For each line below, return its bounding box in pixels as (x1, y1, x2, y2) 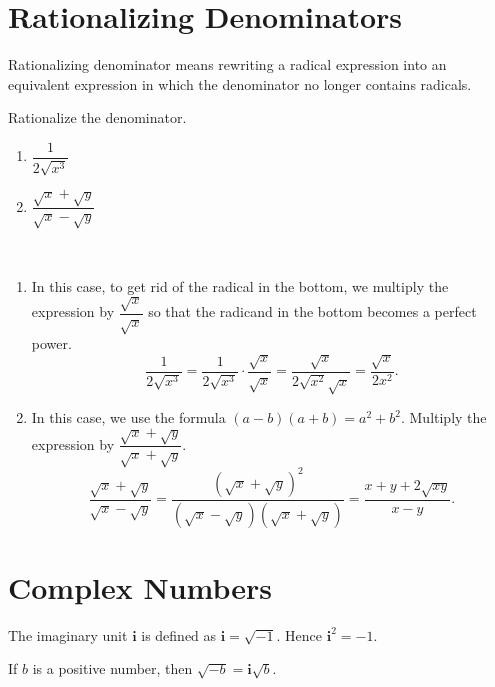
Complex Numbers (8, 566, 273, 607)
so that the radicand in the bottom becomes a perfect (148, 301, 477, 322)
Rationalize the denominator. (8, 107, 187, 128)
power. (31, 333, 72, 354)
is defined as (141, 624, 217, 645)
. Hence (276, 624, 323, 645)
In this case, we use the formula (31, 407, 226, 428)
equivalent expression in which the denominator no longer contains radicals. (8, 73, 472, 94)
